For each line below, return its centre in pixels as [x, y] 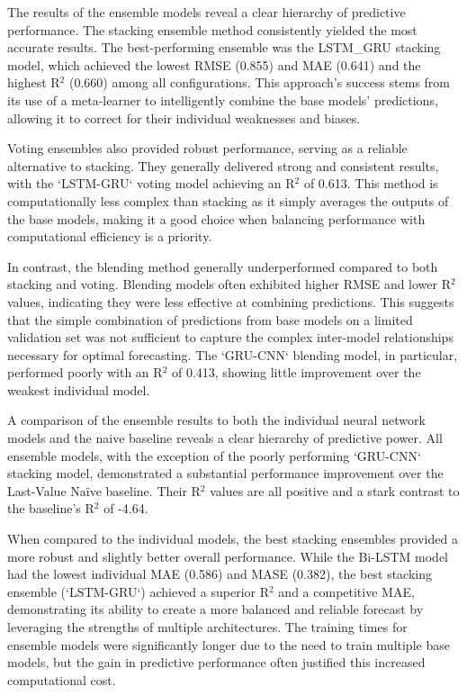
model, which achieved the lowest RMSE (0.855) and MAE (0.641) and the [214, 64]
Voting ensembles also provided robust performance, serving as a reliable [207, 148]
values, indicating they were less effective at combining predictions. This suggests [231, 301]
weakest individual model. [79, 389]
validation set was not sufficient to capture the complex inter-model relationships [230, 337]
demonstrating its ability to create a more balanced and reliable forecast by [216, 609]
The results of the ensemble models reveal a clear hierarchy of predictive [207, 12]
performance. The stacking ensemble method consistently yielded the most [212, 29]
